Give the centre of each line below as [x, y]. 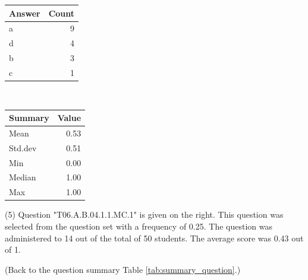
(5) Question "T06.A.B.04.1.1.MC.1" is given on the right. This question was [144, 214]
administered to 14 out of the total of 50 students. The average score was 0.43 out [154, 238]
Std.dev [23, 147]
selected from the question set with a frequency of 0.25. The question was [139, 226]
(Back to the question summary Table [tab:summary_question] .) [123, 269]
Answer [25, 13]
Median [23, 177]
